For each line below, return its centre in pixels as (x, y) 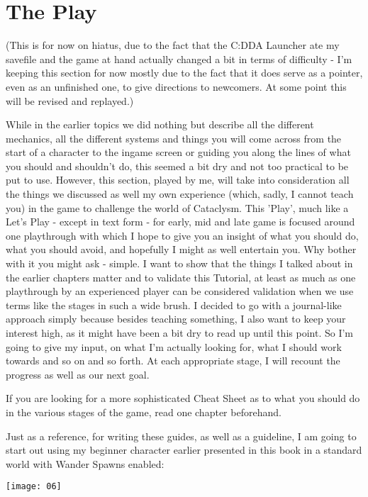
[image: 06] (34, 487)
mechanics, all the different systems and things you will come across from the (174, 138)
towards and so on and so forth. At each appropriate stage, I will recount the (173, 361)
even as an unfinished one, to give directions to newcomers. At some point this (176, 86)
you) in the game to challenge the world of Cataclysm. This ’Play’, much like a (177, 207)
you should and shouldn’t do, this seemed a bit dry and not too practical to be (177, 166)
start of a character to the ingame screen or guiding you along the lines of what (178, 152)
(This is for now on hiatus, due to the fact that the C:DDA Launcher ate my (173, 45)
